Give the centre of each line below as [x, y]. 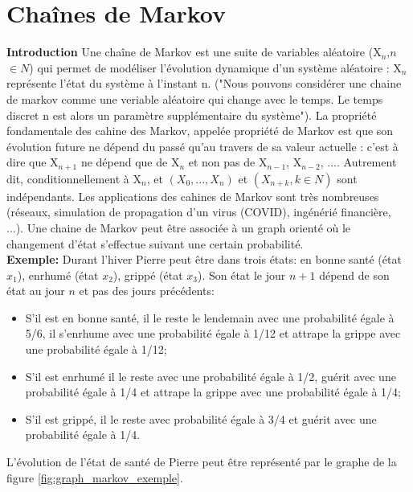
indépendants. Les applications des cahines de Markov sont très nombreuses [193, 196]
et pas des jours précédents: [147, 291]
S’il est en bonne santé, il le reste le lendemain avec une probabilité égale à [210, 317]
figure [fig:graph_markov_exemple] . [95, 477]
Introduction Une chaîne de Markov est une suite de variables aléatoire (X [194, 52]
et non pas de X [228, 162]
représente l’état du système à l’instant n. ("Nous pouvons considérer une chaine [204, 83]
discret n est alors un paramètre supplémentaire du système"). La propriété [192, 115]
